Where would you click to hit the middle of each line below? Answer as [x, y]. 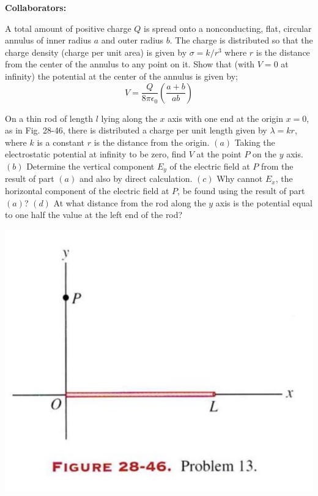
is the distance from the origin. [152, 142]
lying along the [129, 118]
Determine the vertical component [91, 166]
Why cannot [240, 178]
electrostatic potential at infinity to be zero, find [96, 154]
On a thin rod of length [49, 118]
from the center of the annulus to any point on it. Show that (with [130, 64]
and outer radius [132, 40]
